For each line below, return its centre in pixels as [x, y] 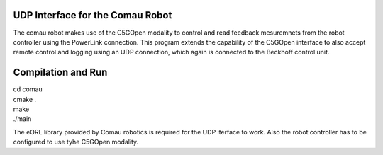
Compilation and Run [60, 73]
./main [22, 119]
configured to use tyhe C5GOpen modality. [76, 142]
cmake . [25, 99]
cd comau [28, 89]
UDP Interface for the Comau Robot [93, 15]
